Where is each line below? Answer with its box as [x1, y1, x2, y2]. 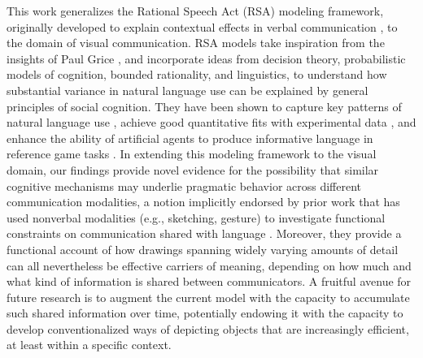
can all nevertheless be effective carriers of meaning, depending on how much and [7, 257, 412, 274]
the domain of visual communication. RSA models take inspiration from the [7, 34, 385, 51]
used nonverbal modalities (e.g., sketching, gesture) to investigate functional [7, 209, 386, 226]
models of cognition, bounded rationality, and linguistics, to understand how [7, 66, 387, 83]
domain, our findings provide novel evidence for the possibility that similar [7, 161, 379, 178]
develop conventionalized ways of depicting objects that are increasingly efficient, [7, 320, 409, 337]
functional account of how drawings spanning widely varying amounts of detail [7, 240, 399, 257]
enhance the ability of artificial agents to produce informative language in [7, 129, 373, 146]
